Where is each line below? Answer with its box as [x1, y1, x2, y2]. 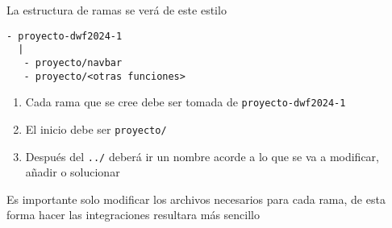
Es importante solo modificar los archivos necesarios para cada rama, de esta [6, 190, 386, 207]
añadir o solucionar [25, 164, 120, 180]
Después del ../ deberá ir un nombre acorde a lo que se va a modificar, [25, 147, 379, 164]
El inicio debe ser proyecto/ [25, 120, 167, 137]
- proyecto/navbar [23, 56, 123, 68]
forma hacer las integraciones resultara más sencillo [6, 206, 260, 223]
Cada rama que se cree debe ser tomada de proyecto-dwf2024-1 [25, 93, 346, 110]
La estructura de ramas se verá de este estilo [6, 2, 227, 18]
